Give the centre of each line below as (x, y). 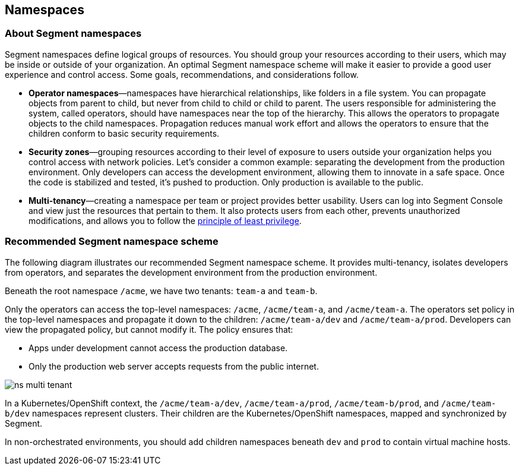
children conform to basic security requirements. (124, 133)
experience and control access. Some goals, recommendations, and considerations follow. (182, 74)
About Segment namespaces (73, 34)
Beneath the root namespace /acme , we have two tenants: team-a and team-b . (161, 291)
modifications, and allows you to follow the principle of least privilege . (165, 220)
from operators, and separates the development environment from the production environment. (191, 272)
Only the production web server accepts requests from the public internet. (174, 366)
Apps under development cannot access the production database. (158, 348)
